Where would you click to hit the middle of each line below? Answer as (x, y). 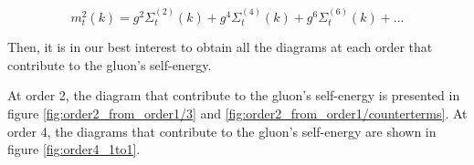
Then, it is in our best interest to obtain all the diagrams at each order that (220, 47)
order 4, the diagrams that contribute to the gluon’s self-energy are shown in (222, 131)
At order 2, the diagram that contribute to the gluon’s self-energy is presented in (234, 95)
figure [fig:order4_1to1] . (74, 149)
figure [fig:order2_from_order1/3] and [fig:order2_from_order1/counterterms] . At (237, 113)
